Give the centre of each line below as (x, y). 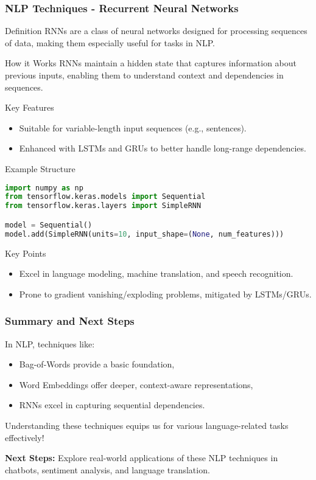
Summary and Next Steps (70, 321)
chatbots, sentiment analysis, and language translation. (107, 469)
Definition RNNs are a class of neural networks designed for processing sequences (156, 31)
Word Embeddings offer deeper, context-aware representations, (136, 384)
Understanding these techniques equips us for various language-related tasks (147, 425)
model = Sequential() (49, 225)
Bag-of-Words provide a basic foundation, (97, 364)
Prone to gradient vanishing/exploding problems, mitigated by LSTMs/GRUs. (165, 294)
